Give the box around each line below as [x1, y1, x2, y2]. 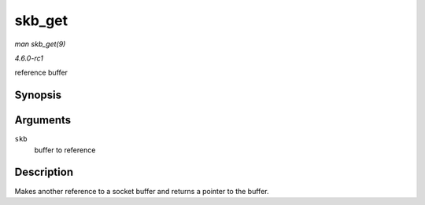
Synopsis [14, 89, 62, 102]
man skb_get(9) [14, 39, 66, 49]
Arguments [14, 114, 72, 127]
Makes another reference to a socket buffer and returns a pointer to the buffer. [14, 186, 269, 196]
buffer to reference [34, 145, 96, 155]
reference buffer [14, 68, 68, 78]
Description [14, 166, 74, 179]
